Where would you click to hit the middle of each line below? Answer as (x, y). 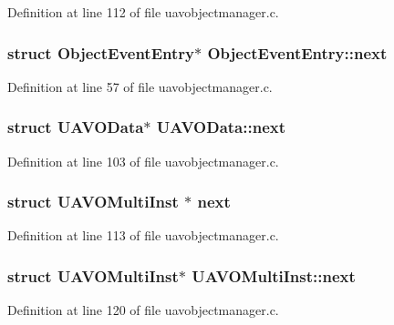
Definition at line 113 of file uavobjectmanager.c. (143, 235)
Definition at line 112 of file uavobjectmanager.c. (143, 12)
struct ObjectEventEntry (101, 52)
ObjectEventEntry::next (297, 52)
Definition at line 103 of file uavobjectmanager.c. (143, 161)
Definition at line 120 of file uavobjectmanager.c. (143, 310)
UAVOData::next (221, 127)
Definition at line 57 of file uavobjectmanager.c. (140, 86)
